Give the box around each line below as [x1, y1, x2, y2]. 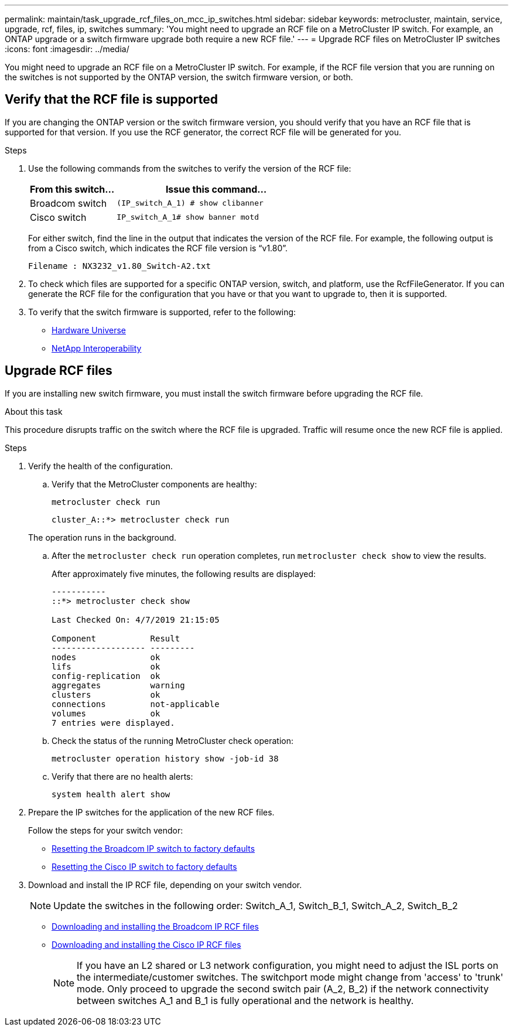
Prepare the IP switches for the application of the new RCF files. [28, 807, 275, 817]
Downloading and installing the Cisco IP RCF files [52, 939, 241, 950]
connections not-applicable [52, 699, 220, 709]
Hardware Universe [52, 325, 126, 335]
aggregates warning [52, 680, 185, 690]
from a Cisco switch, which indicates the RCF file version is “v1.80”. [28, 243, 288, 253]
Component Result [52, 633, 180, 643]
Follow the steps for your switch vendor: [28, 825, 183, 835]
